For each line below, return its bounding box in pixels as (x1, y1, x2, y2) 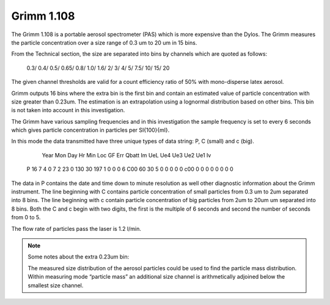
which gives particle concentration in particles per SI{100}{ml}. (11, 126, 170, 134)
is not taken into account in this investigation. (11, 107, 125, 114)
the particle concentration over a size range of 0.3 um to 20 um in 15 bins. (11, 39, 197, 46)
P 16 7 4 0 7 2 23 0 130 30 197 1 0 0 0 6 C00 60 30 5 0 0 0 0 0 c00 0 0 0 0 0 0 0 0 (26, 165, 233, 173)
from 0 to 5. (11, 214, 41, 221)
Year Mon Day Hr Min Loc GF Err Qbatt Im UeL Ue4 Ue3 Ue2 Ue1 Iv (42, 151, 211, 159)
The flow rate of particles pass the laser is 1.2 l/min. (11, 225, 142, 232)
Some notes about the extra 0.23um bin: (28, 253, 130, 260)
